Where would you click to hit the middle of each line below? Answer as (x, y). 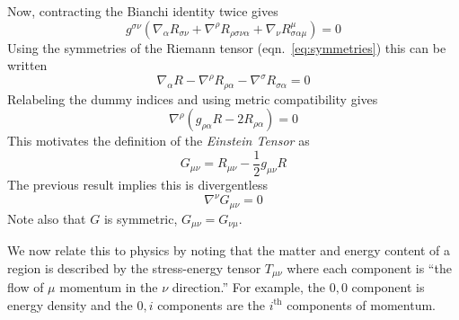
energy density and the (70, 304)
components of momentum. (361, 304)
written (27, 65)
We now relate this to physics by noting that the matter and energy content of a (229, 249)
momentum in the (109, 287)
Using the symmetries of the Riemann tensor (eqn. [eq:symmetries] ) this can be (227, 47)
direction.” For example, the (248, 287)
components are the (212, 304)
